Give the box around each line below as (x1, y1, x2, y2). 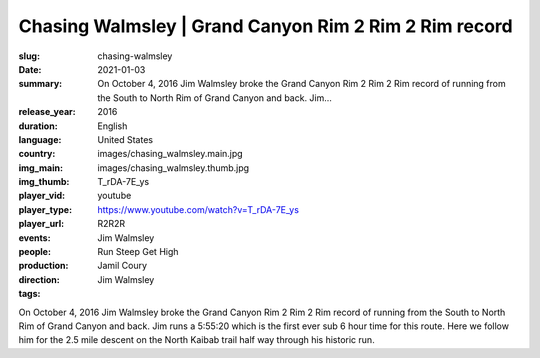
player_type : (18, 203, 73, 215)
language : (18, 133, 62, 145)
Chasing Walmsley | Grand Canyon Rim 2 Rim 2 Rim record (18, 15, 514, 37)
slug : (18, 50, 40, 62)
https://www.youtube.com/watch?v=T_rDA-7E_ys (97, 203, 300, 215)
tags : (18, 288, 41, 300)
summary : (18, 78, 63, 90)
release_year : (18, 106, 77, 118)
